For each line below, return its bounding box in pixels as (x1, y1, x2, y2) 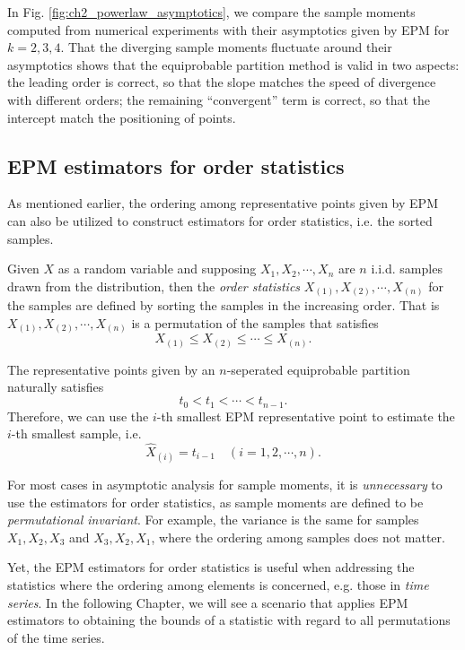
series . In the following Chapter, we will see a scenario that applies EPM (7, 593, 408, 611)
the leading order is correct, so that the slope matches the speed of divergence (7, 73, 436, 91)
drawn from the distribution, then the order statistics (7, 276, 301, 295)
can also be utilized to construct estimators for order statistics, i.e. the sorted (7, 211, 433, 230)
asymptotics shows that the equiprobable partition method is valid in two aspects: (7, 55, 460, 74)
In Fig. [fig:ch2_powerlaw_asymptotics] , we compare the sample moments (7, 3, 416, 21)
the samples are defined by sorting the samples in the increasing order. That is (7, 296, 440, 315)
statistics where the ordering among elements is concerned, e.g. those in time (7, 576, 429, 594)
